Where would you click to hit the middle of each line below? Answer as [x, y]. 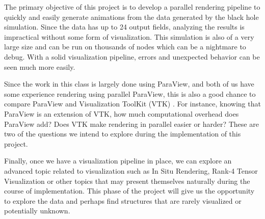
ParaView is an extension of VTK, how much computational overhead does [122, 113]
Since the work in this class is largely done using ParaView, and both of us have [129, 84]
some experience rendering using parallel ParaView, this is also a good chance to [130, 93]
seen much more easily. [40, 66]
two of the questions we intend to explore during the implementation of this [123, 134]
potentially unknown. [37, 211]
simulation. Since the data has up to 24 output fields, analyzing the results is [124, 27]
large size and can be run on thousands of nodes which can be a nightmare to [125, 47]
